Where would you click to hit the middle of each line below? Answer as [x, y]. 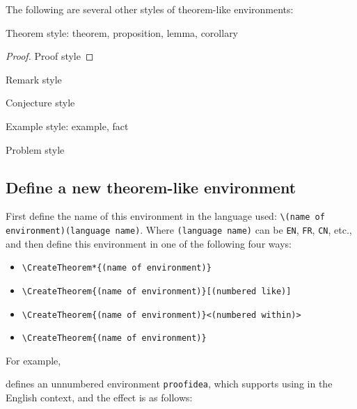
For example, [33, 360]
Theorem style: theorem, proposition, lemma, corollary [122, 32]
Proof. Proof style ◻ [50, 56]
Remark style [34, 79]
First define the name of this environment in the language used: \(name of [165, 216]
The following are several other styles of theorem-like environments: [150, 9]
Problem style [35, 149]
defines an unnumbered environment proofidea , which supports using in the [169, 384]
